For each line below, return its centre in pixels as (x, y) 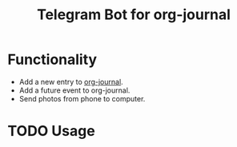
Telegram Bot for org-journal (134, 15)
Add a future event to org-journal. (74, 90)
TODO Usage (51, 131)
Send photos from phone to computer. (82, 98)
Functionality (52, 60)
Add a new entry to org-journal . (71, 81)
